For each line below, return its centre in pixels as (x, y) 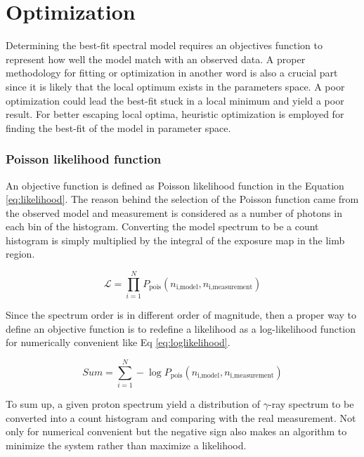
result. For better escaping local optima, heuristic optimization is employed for (175, 114)
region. (20, 254)
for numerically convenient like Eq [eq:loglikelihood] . (118, 342)
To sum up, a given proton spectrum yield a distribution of (133, 404)
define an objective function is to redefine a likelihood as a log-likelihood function (181, 328)
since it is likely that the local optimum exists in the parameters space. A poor (175, 86)
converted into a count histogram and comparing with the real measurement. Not (181, 417)
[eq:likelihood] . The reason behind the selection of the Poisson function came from (182, 199)
